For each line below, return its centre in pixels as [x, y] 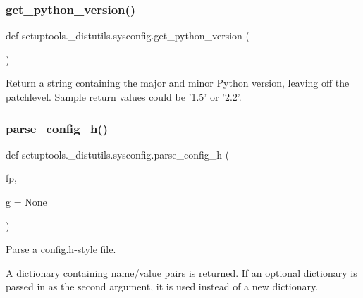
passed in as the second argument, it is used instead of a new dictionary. [162, 286]
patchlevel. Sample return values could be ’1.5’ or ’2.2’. [124, 97]
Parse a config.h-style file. [61, 249]
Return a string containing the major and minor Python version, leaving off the [178, 83]
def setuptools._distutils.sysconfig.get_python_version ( [128, 36]
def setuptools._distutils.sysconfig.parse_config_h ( [118, 154]
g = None [26, 201]
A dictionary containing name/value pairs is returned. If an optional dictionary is [181, 272]
